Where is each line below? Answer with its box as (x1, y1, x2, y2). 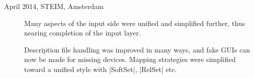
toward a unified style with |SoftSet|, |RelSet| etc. (24, 63, 177, 74)
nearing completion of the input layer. (24, 27, 141, 38)
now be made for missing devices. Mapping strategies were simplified (24, 54, 236, 64)
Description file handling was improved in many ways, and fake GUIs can (24, 44, 250, 54)
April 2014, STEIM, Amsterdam (4, 1, 104, 11)
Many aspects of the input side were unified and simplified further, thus (24, 17, 245, 28)
